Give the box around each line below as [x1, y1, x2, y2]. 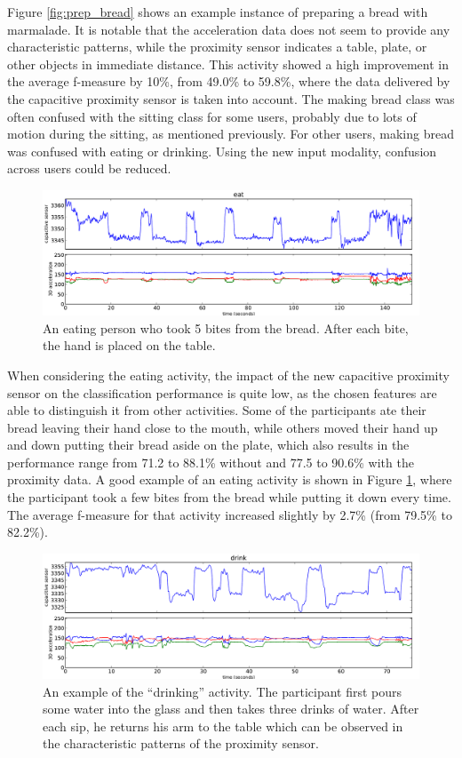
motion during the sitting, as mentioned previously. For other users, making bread [7, 124, 454, 143]
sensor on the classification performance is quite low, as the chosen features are [7, 383, 437, 402]
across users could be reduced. [7, 159, 171, 178]
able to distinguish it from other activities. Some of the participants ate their [7, 401, 426, 419]
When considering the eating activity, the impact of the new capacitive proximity [7, 365, 450, 384]
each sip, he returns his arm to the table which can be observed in [43, 716, 403, 735]
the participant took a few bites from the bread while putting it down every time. [7, 488, 451, 507]
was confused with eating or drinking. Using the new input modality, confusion [7, 141, 437, 160]
